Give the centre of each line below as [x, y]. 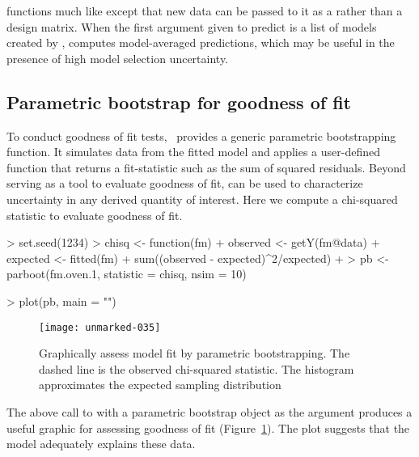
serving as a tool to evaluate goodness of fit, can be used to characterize [185, 183]
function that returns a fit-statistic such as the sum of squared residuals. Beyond [206, 167]
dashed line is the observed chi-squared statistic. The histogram [197, 368]
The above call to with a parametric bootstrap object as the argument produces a [209, 411]
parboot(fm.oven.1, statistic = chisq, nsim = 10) [127, 274]
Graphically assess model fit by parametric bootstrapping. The [195, 353]
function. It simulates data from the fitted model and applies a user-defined [194, 152]
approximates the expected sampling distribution [160, 385]
